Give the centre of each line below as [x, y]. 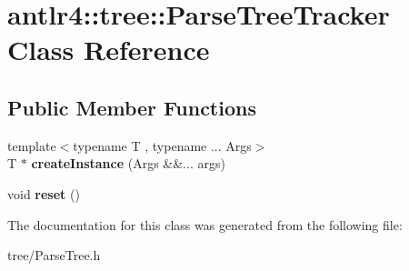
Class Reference [109, 50]
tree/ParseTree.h [54, 255]
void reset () [44, 193]
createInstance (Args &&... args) [128, 163]
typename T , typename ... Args [162, 145]
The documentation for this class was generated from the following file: [205, 224]
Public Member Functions [132, 107]
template [32, 145]
